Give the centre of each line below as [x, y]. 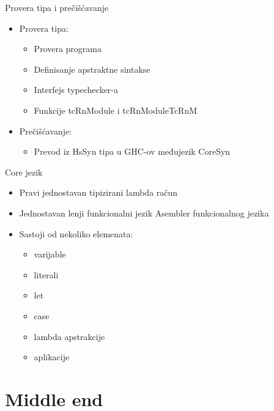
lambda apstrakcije [69, 336]
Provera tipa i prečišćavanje [57, 7]
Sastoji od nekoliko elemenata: [76, 233]
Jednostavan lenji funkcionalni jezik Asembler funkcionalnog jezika [144, 213]
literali [46, 274]
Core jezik [24, 172]
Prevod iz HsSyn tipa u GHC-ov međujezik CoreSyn [132, 151]
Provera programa [68, 49]
